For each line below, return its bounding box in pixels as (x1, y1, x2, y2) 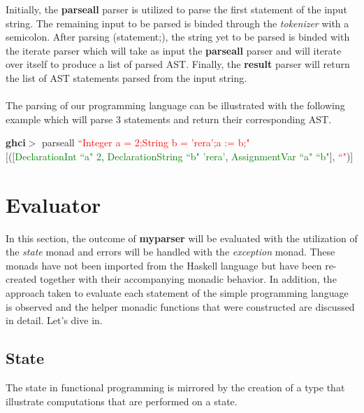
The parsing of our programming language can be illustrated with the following (6, 98, 345, 113)
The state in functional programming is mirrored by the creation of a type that (6, 380, 345, 395)
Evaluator (6, 190, 101, 218)
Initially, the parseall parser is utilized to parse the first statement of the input (6, 2, 347, 16)
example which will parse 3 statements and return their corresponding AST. (6, 111, 332, 126)
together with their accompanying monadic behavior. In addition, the (40, 272, 337, 286)
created (6, 272, 37, 286)
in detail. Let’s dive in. (6, 313, 103, 328)
